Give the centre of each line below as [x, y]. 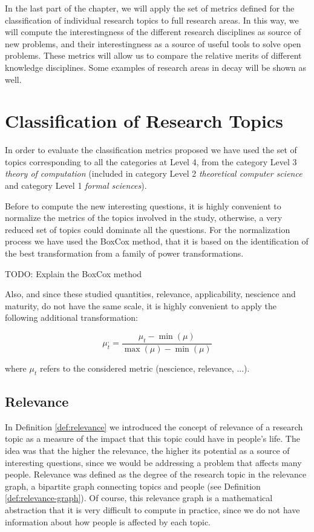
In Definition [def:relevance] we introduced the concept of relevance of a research [154, 426]
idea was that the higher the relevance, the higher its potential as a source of [147, 451]
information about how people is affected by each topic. [108, 521]
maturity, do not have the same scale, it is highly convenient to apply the [141, 305]
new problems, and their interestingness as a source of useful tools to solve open [153, 43]
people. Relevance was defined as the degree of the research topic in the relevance [156, 474]
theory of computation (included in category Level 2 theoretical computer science [154, 173]
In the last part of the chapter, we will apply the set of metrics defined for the [150, 8]
